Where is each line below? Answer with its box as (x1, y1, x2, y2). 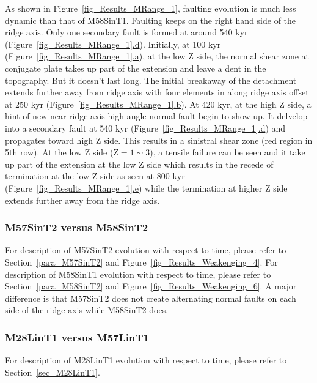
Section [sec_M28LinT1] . (5, 365, 100, 378)
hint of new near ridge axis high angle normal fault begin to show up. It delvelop (5, 110, 308, 122)
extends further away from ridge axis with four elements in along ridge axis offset (5, 86, 309, 99)
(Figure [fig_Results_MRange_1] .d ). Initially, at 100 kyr (5, 37, 221, 50)
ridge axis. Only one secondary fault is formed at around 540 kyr (5, 26, 248, 39)
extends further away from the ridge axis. (5, 193, 160, 206)
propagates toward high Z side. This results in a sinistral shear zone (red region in (5, 133, 313, 146)
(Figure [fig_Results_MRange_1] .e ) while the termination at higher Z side (5, 181, 288, 194)
